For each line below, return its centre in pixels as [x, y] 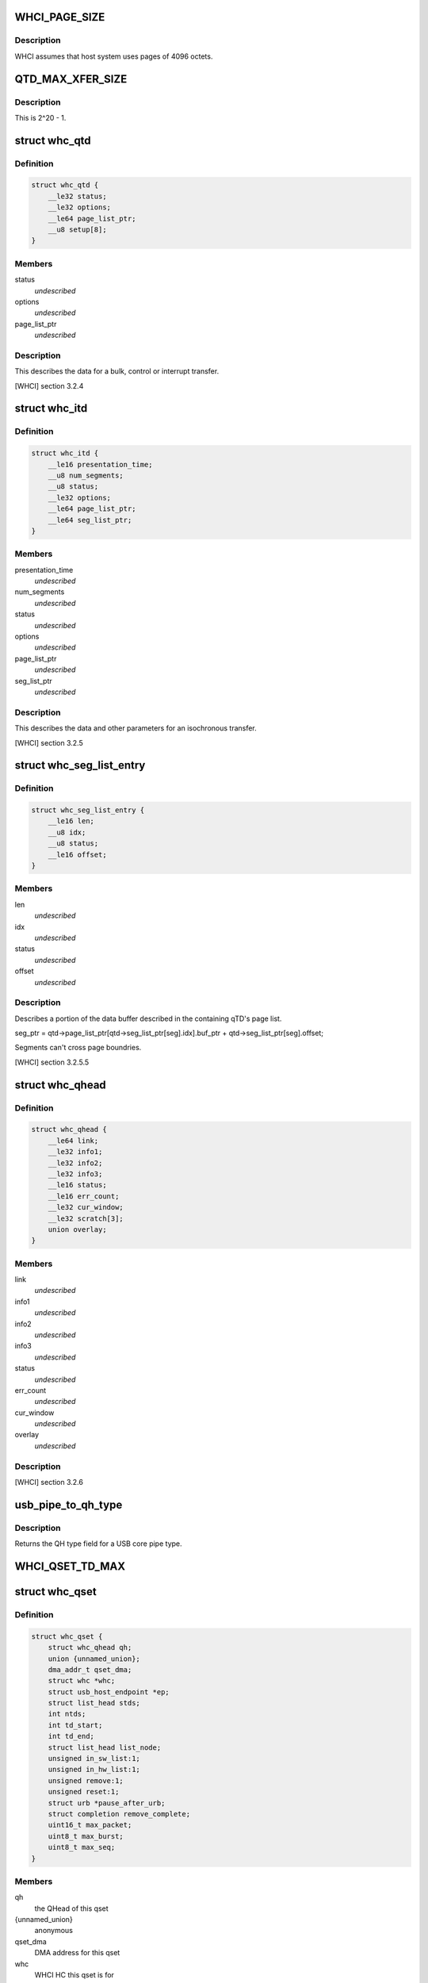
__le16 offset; [77, 854]
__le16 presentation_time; [101, 464]
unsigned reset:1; [84, 1792]
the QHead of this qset [71, 1908]
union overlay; [77, 1229]
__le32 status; [77, 196]
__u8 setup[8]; [77, 230]
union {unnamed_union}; [94, 1659]
